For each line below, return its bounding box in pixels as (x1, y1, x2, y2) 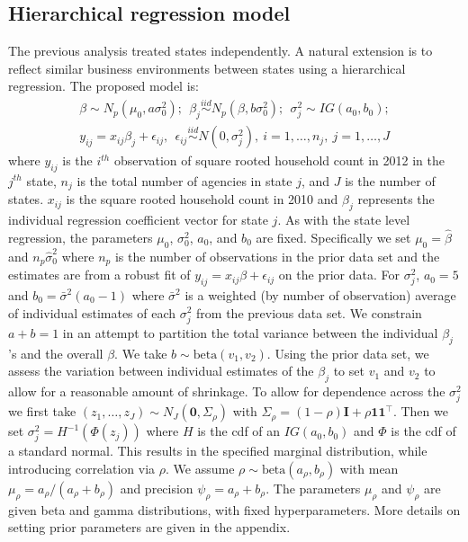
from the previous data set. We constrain (196, 303, 422, 322)
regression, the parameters (8, 227, 153, 246)
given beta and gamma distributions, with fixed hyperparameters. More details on (8, 500, 461, 519)
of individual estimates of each (8, 303, 176, 322)
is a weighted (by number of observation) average (184, 285, 456, 304)
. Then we (392, 402, 448, 421)
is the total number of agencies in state (76, 171, 292, 190)
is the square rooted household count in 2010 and (66, 190, 338, 209)
